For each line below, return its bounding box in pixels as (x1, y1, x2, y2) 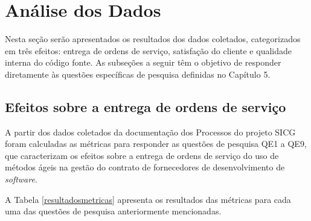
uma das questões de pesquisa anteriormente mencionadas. (5, 205, 222, 217)
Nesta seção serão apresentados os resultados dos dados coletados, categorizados (5, 33, 301, 45)
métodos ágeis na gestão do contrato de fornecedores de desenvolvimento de (5, 161, 285, 173)
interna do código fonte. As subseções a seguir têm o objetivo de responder (5, 56, 281, 69)
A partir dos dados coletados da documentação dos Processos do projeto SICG (5, 125, 296, 138)
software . (5, 173, 37, 185)
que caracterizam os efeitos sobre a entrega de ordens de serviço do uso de (5, 149, 279, 161)
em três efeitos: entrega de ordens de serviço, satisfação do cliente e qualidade (5, 44, 292, 57)
